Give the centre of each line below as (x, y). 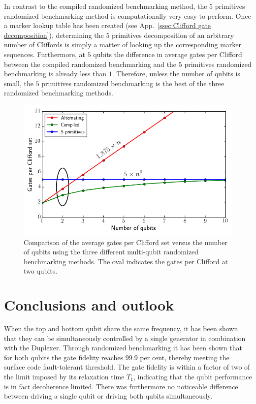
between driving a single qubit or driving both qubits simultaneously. (108, 396)
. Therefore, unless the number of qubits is (176, 74)
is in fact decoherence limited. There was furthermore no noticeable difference (121, 386)
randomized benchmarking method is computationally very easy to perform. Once (128, 16)
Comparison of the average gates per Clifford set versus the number (126, 242)
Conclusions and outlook (89, 305)
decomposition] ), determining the (54, 35)
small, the (19, 83)
